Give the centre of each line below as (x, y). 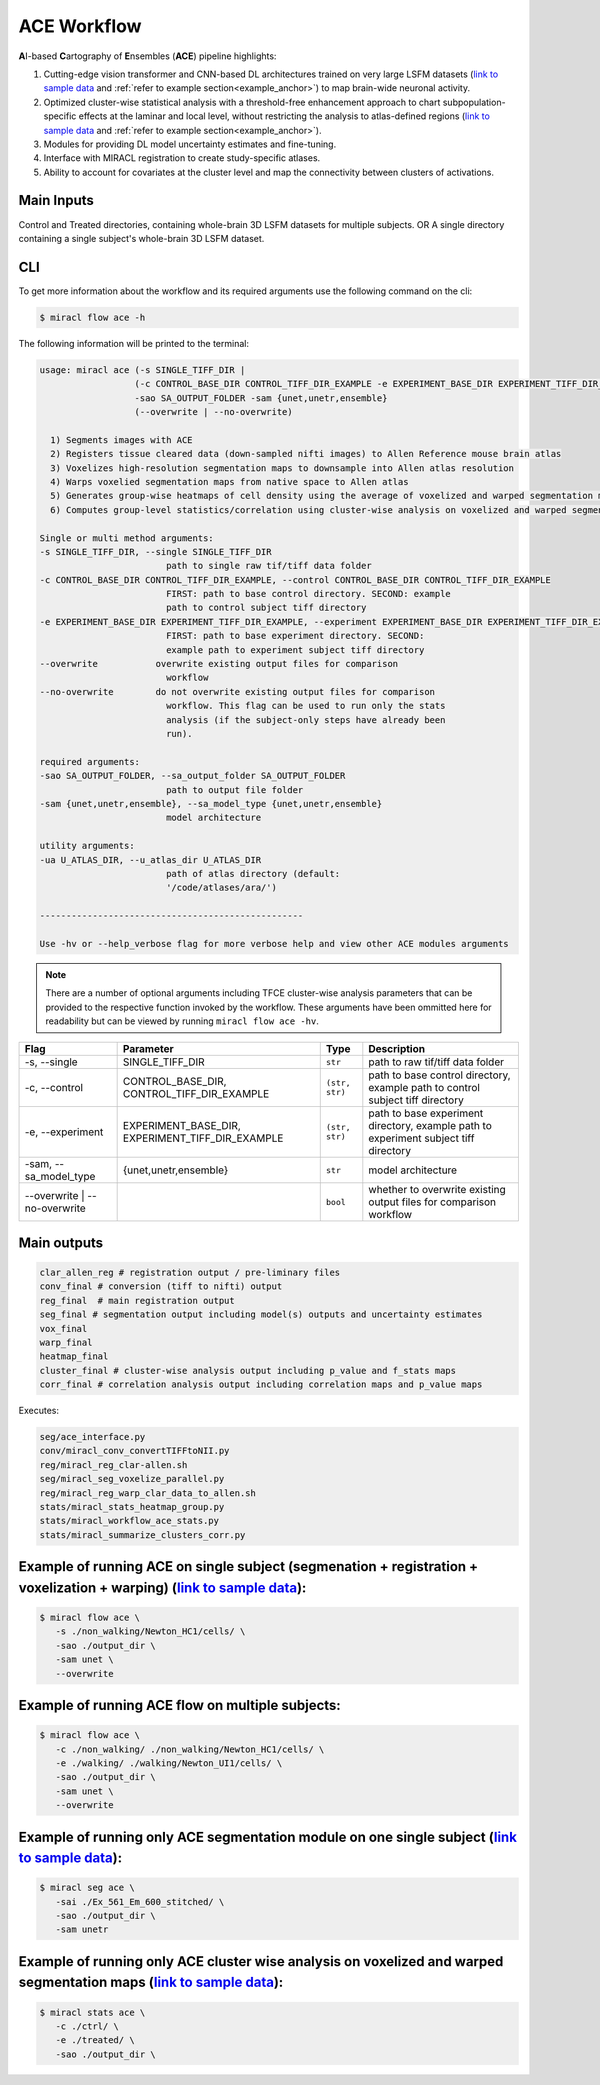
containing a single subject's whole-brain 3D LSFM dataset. (141, 238)
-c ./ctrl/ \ (87, 2026)
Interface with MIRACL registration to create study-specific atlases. (182, 158)
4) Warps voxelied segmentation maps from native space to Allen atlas (229, 481)
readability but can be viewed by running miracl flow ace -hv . (182, 1021)
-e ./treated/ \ (95, 2040)
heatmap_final (74, 1356)
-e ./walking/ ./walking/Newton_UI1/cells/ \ (169, 1763)
